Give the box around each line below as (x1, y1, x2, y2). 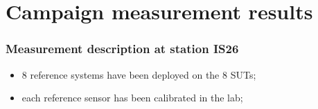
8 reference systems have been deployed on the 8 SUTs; (21, 67, 256, 81)
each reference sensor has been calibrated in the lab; (21, 90, 243, 105)
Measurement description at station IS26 (6, 40, 239, 57)
